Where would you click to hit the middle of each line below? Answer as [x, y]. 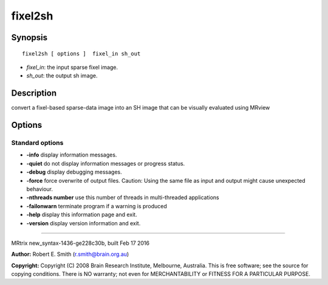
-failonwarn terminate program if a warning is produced [97, 206]
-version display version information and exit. [84, 223]
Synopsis [29, 37]
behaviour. [40, 189]
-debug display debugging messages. [74, 172]
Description [34, 93]
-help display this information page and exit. [82, 215]
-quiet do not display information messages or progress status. [106, 163]
